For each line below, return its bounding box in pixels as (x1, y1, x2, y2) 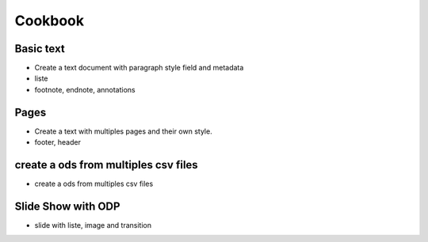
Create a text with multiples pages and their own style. (34, 127, 213, 136)
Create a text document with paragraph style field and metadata (34, 63, 244, 73)
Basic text (14, 42, 65, 55)
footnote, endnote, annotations (34, 85, 136, 94)
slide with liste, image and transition (34, 220, 152, 229)
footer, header (34, 138, 81, 147)
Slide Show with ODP (14, 199, 120, 213)
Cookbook (14, 12, 85, 29)
